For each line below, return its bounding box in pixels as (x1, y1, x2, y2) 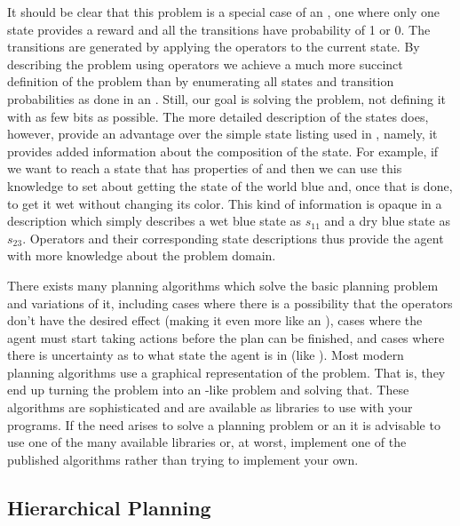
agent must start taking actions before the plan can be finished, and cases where (7, 328, 445, 347)
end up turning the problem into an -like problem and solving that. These (7, 380, 409, 399)
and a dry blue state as (324, 211, 450, 230)
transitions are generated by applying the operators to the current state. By (7, 37, 420, 56)
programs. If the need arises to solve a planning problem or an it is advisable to (7, 415, 440, 434)
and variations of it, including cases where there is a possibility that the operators (7, 293, 453, 312)
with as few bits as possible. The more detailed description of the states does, (7, 107, 429, 125)
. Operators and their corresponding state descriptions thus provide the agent (22, 228, 444, 247)
